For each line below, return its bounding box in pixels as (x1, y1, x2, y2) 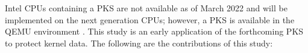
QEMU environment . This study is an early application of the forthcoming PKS (5, 25, 304, 38)
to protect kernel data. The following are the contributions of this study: (5, 36, 273, 49)
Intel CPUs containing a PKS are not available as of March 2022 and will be (5, 2, 288, 14)
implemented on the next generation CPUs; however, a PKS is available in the (5, 13, 295, 26)
